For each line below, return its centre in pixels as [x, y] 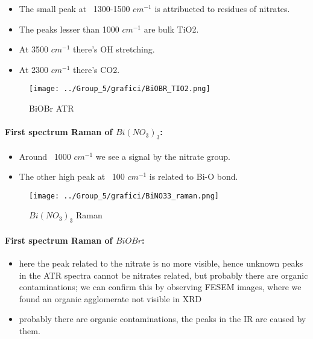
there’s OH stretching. [114, 49]
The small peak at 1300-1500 [74, 8]
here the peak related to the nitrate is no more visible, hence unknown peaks [161, 263]
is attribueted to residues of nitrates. [222, 8]
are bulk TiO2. [171, 29]
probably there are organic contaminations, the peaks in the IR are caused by [163, 319]
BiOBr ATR [52, 108]
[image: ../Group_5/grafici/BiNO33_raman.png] [124, 196]
